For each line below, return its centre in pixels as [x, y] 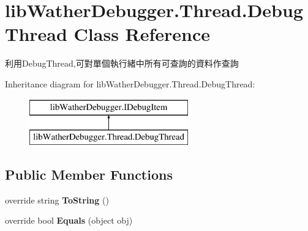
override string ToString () [57, 200]
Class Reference [142, 34]
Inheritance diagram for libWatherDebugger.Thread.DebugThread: [130, 83]
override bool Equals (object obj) [69, 220]
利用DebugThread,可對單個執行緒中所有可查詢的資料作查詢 [122, 63]
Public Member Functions [89, 174]
